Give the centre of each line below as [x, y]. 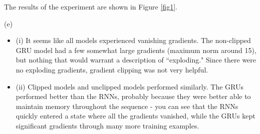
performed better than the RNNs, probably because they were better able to [133, 96]
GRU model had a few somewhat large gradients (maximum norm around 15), [136, 50]
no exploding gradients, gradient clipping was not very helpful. [112, 69]
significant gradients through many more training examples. [107, 125]
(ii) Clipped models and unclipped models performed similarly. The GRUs [129, 86]
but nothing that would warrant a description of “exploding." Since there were [136, 60]
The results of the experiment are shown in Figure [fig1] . [91, 6]
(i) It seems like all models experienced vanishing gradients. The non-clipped [133, 40]
